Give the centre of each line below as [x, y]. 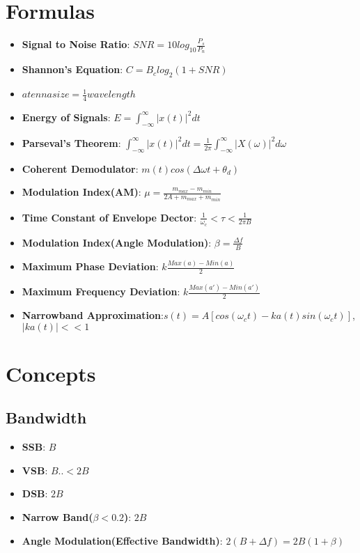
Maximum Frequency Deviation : [101, 291]
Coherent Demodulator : [80, 168]
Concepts [51, 373]
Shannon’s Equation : [72, 69]
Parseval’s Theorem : [71, 142]
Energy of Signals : [66, 117]
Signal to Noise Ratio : [76, 44]
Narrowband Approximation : [93, 315]
